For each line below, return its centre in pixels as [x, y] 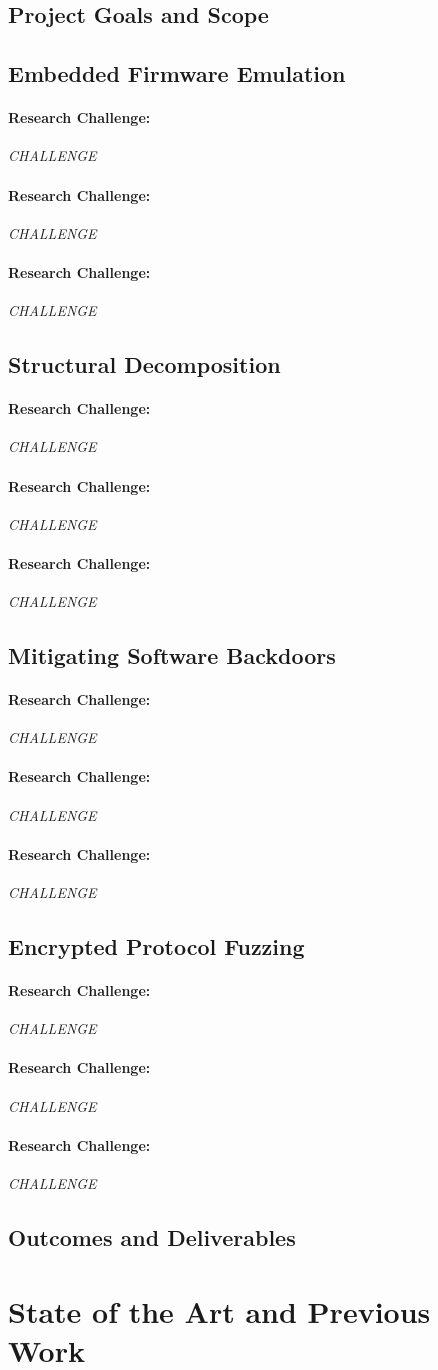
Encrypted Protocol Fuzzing [156, 946]
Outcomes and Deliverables [152, 1236]
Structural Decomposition [144, 364]
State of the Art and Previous [219, 1310]
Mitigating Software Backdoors [172, 655]
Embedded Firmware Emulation [177, 73]
